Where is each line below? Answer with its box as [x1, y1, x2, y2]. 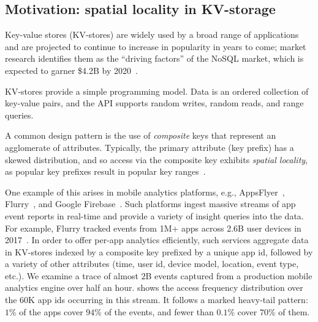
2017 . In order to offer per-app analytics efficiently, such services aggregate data [5, 233, 309, 246]
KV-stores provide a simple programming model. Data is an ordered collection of [5, 84, 309, 97]
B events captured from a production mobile [145, 269, 312, 282]
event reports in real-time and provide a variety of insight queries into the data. [5, 209, 304, 222]
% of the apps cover [9, 305, 83, 318]
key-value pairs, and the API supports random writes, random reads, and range [5, 97, 304, 109]
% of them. [268, 305, 310, 318]
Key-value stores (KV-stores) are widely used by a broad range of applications [5, 28, 299, 41]
